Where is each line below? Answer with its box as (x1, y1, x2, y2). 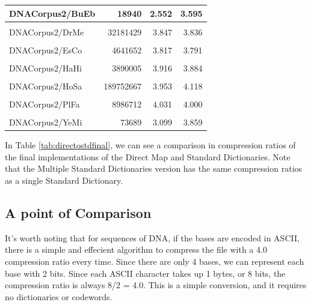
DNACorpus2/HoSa (9, 79, 82, 92)
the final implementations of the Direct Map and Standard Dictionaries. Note (5, 150, 291, 163)
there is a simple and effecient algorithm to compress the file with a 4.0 (5, 243, 267, 256)
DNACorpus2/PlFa (9, 97, 80, 110)
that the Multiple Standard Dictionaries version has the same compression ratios (5, 162, 303, 175)
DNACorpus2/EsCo (9, 43, 82, 56)
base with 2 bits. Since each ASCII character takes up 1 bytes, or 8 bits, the (5, 267, 286, 279)
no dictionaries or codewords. (5, 290, 112, 303)
